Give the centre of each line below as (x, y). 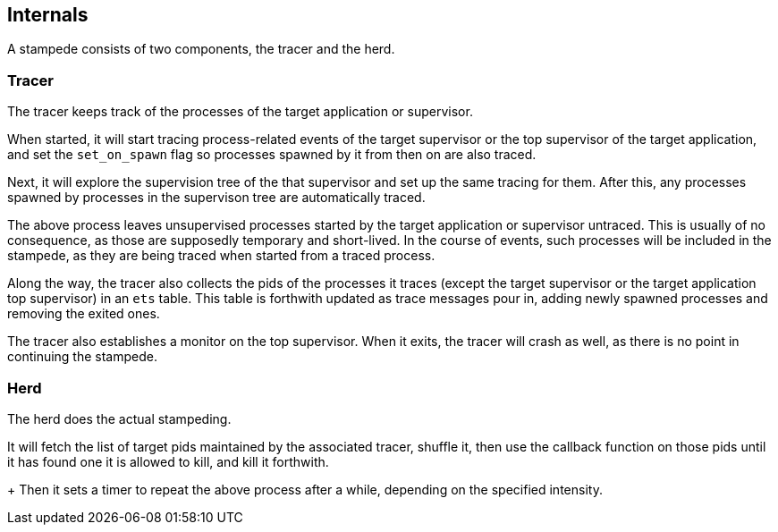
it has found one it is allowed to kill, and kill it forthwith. (168, 461)
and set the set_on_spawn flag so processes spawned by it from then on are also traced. (272, 155)
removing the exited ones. (84, 314)
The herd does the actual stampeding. (119, 418)
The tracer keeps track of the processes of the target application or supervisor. (240, 112)
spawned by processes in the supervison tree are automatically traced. (216, 198)
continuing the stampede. (82, 357)
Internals (48, 15)
